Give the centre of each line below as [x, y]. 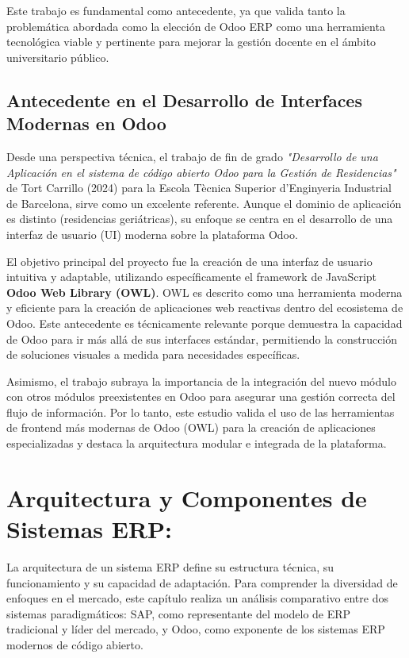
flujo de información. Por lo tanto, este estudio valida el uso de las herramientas [201, 412]
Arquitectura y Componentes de [187, 497]
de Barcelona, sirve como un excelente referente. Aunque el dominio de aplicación [204, 203]
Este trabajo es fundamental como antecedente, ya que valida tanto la [176, 10]
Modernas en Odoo [86, 123]
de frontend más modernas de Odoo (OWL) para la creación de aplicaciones [191, 427]
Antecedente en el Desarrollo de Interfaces [184, 100]
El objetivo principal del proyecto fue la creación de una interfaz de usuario [189, 261]
